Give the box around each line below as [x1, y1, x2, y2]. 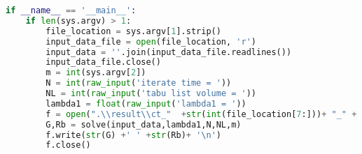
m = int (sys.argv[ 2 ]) [46, 68, 146, 78]
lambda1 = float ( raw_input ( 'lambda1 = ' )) [46, 98, 246, 109]
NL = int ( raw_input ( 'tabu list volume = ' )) [46, 88, 257, 98]
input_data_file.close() [46, 57, 161, 68]
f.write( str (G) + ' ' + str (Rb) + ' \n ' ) [46, 130, 221, 140]
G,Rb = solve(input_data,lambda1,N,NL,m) [46, 119, 242, 130]
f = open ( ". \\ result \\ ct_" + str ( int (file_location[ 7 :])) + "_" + [46, 109, 357, 119]
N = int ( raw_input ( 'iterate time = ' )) [46, 78, 232, 88]
